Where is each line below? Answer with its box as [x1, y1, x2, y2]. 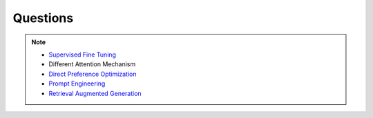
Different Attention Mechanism [48, 60, 136, 68]
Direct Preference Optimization [48, 70, 137, 78]
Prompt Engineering [48, 79, 106, 88]
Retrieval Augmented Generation [48, 89, 142, 97]
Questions [12, 10, 74, 26]
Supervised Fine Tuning [48, 50, 117, 59]
